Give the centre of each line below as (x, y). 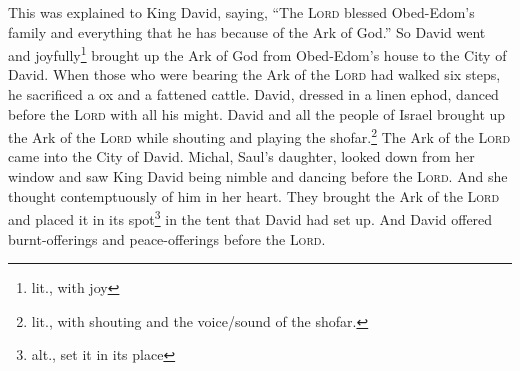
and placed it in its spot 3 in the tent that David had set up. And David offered (250, 217)
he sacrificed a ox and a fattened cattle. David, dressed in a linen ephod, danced (253, 94)
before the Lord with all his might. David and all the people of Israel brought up (257, 113)
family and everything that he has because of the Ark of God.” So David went (247, 31)
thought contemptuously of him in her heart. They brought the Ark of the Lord (254, 195)
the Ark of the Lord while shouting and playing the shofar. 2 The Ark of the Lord (259, 135)
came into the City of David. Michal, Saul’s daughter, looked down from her (241, 156)
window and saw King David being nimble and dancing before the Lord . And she (258, 176)
